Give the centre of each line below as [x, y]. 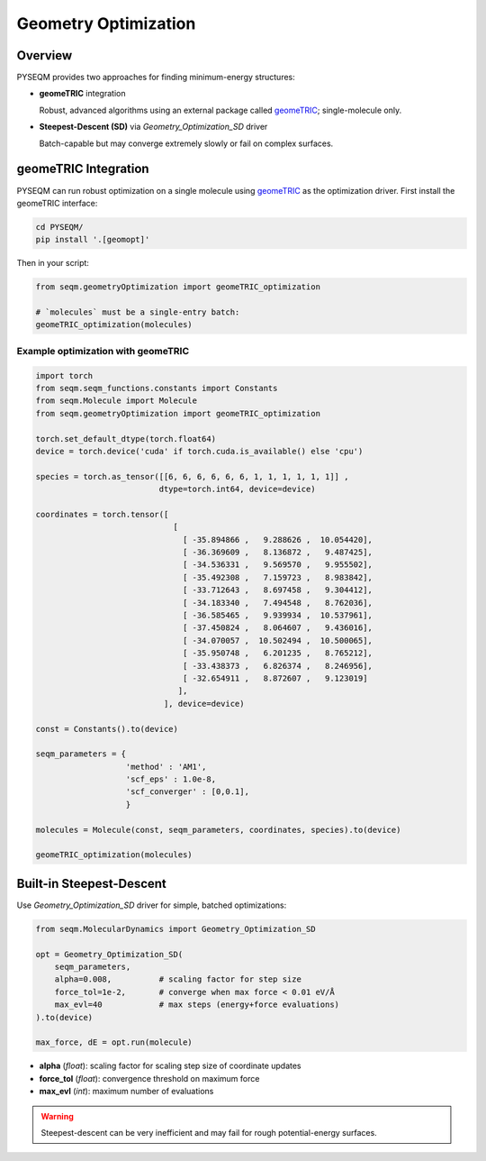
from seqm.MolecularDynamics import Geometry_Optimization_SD [175, 929]
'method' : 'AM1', [166, 767]
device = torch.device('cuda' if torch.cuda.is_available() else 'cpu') [199, 451]
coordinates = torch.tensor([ [102, 514]
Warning [57, 1116]
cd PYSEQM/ [59, 227]
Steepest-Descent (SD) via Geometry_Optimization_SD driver [153, 127]
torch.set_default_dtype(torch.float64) [126, 439]
